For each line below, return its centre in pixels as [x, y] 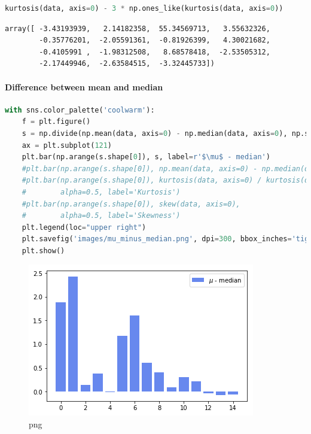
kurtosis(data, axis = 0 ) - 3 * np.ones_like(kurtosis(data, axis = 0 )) [144, 8]
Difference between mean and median [84, 87]
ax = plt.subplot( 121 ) [67, 145]
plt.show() [43, 251]
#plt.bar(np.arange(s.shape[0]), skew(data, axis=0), [131, 204]
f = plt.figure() [56, 122]
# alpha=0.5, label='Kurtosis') [101, 192]
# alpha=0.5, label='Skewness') [101, 216]
